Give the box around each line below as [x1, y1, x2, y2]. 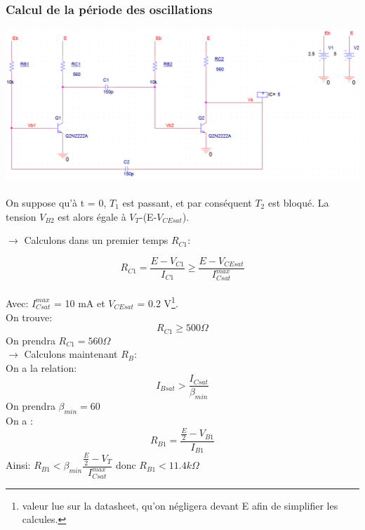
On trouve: [6, 309, 53, 324]
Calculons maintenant [24, 347, 118, 361]
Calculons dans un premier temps [24, 233, 168, 247]
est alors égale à [58, 209, 126, 224]
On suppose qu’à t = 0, [6, 195, 107, 210]
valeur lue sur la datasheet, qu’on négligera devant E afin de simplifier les [22, 498, 338, 512]
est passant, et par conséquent [122, 195, 252, 210]
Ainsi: [6, 458, 31, 472]
